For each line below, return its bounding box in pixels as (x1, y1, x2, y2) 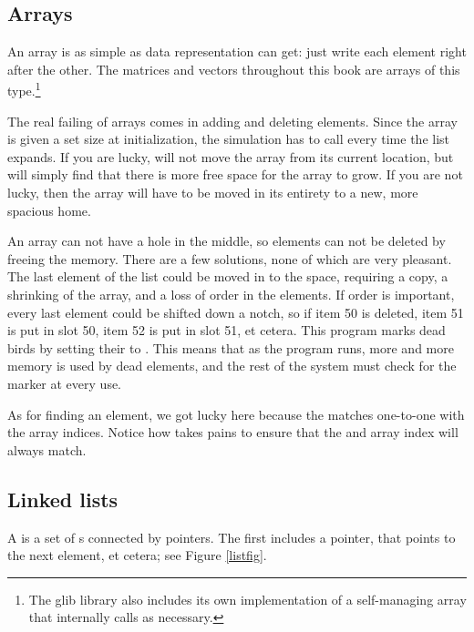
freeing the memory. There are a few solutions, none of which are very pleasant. (7, 249, 452, 268)
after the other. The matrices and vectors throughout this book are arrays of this (7, 59, 460, 78)
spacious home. (7, 200, 91, 219)
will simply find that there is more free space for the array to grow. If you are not (7, 165, 463, 184)
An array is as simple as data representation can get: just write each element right (7, 42, 467, 61)
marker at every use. (7, 373, 122, 392)
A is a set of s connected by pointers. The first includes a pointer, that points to (7, 527, 456, 546)
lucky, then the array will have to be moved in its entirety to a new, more (7, 183, 418, 202)
